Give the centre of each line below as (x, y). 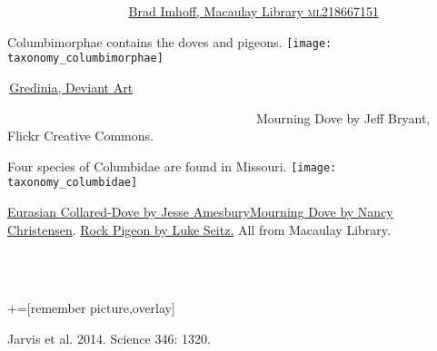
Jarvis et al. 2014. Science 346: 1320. (109, 338)
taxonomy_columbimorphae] (85, 58)
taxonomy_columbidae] (73, 183)
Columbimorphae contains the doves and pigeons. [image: (170, 41)
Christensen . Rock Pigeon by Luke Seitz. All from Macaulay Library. (199, 229)
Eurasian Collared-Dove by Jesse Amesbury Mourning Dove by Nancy (200, 211)
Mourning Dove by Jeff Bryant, (343, 117)
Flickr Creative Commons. (80, 136)
